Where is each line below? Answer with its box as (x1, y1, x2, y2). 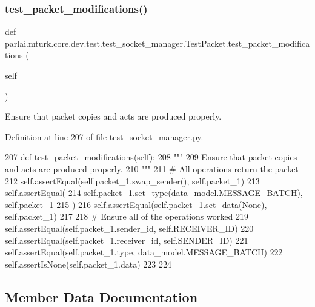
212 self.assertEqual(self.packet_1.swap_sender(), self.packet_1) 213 (5, 174, 260, 187)
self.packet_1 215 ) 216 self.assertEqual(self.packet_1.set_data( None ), (5, 198, 267, 211)
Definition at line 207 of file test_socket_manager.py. (5, 130, 204, 143)
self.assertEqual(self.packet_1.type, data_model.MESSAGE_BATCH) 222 (5, 246, 283, 258)
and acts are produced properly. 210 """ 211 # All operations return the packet (5, 162, 299, 175)
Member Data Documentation (5, 287, 198, 306)
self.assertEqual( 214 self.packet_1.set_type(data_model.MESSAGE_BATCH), (5, 186, 303, 199)
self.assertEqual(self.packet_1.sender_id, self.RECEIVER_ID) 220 (5, 221, 254, 234)
